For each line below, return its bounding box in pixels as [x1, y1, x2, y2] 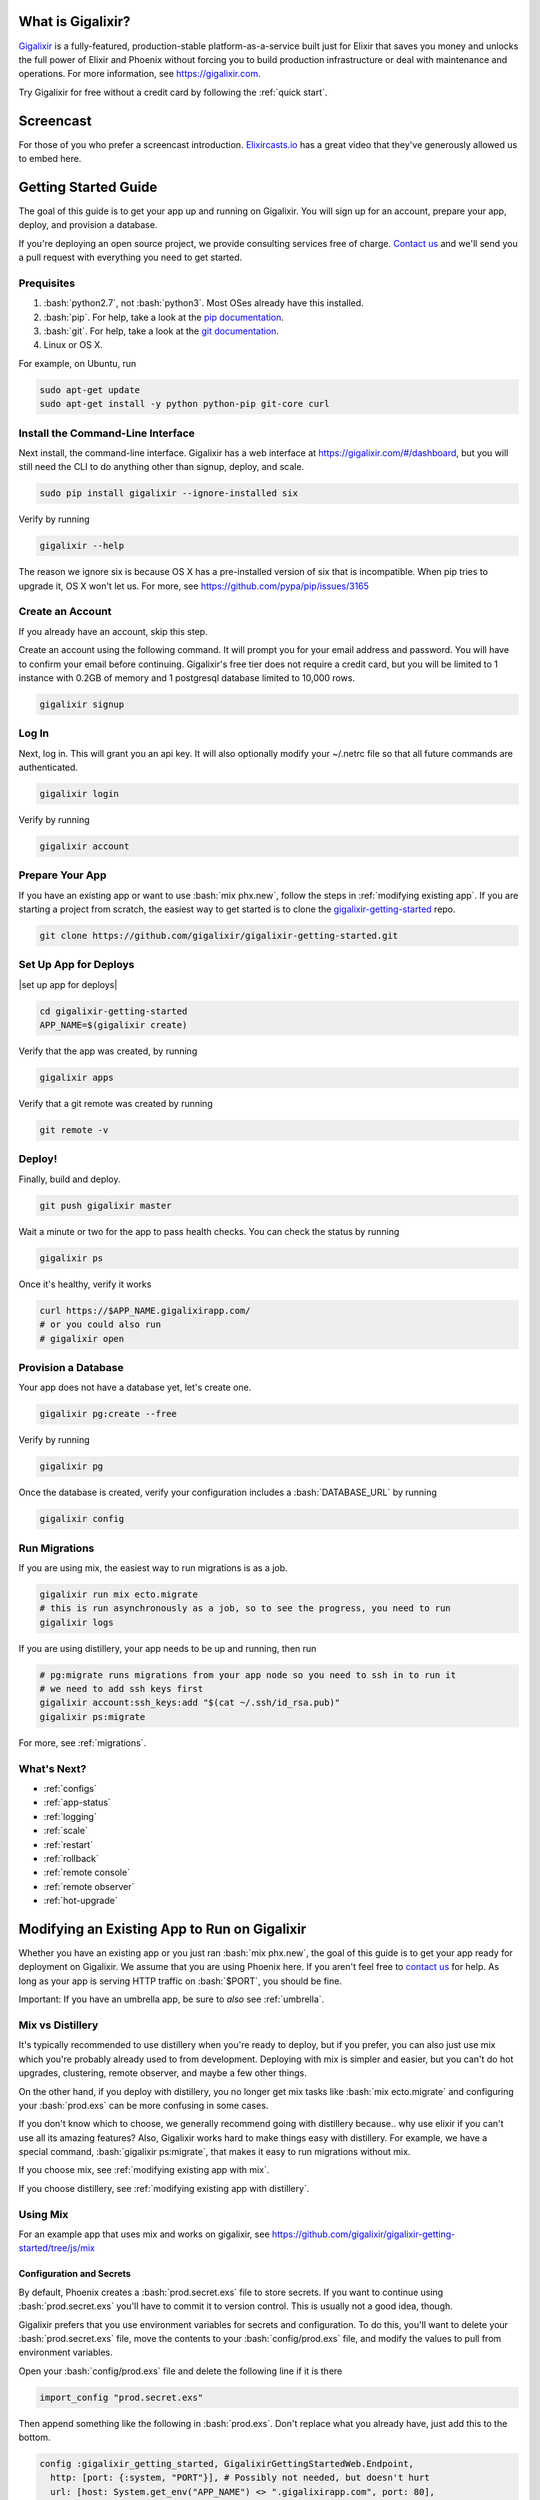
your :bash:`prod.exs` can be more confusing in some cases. [18, 2099, 269, 2111]
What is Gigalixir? [18, 13, 131, 30]
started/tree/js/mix [18, 2242, 95, 2254]
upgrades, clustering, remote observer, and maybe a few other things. [18, 2067, 307, 2079]
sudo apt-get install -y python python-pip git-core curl [39, 398, 330, 410]
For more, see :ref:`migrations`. [18, 1736, 147, 1749]
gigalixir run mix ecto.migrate [39, 1588, 199, 1600]
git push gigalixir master [39, 1200, 172, 1211]
